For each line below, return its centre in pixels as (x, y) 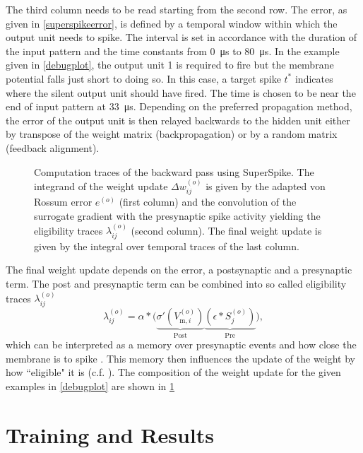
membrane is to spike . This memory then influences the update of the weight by (181, 358)
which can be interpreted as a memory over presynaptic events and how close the (181, 345)
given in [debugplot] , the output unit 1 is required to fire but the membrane (170, 65)
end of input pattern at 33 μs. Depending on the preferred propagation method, (179, 106)
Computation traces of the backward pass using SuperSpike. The (174, 171)
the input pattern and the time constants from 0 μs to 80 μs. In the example (173, 51)
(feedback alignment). (53, 147)
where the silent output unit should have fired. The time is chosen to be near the (181, 92)
